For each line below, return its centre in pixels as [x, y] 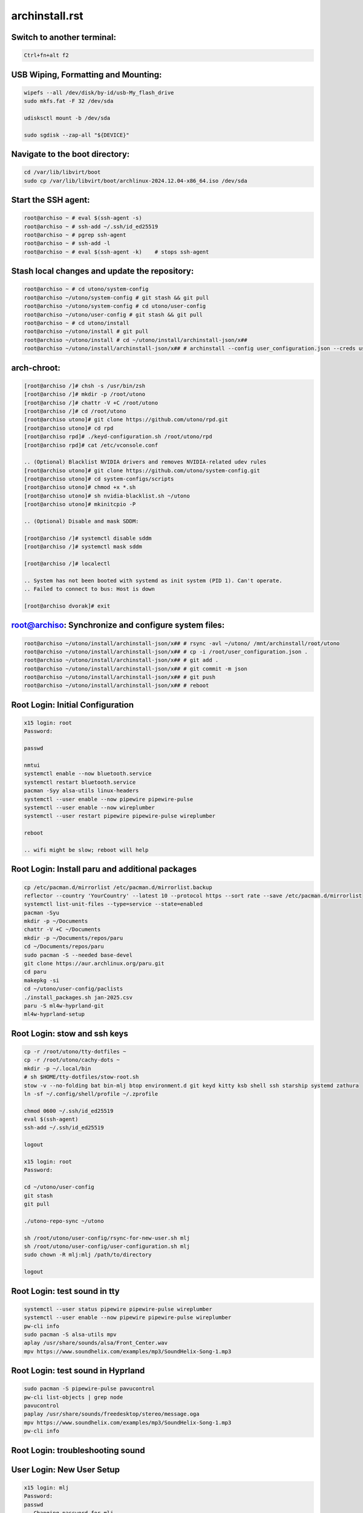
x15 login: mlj [46, 1488]
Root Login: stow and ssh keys [70, 1033]
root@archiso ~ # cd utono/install [77, 323]
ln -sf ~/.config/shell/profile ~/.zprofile [91, 1094]
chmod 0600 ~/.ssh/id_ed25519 [69, 1111]
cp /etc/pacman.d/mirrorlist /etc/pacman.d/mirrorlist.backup [118, 887]
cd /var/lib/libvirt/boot [62, 172]
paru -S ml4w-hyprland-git [64, 1006]
